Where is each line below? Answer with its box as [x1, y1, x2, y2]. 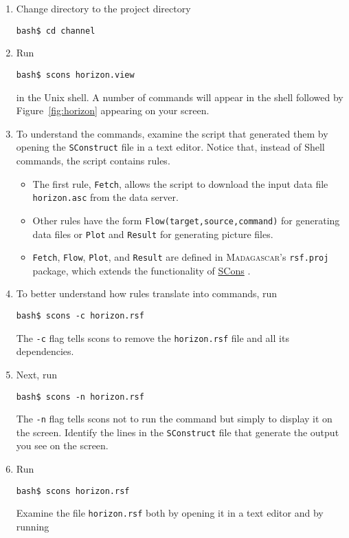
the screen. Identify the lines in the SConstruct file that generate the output [16, 424, 339, 439]
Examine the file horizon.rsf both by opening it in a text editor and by [16, 506, 324, 520]
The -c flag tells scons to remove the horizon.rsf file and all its [16, 330, 289, 345]
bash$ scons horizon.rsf [16, 486, 130, 496]
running [16, 519, 49, 533]
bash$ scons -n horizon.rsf [16, 391, 144, 402]
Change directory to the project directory [16, 1, 191, 15]
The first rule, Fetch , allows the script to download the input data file [32, 176, 328, 191]
